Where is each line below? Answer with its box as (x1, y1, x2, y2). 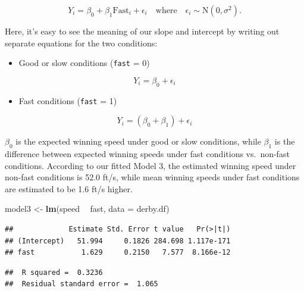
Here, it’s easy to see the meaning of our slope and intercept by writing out (5, 25, 280, 37)
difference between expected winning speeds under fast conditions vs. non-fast (5, 148, 290, 160)
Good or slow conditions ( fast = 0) (18, 57, 150, 69)
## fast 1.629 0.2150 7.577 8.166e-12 (5, 248, 231, 257)
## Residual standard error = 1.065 (5, 280, 158, 289)
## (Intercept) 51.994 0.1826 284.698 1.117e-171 (5, 236, 231, 245)
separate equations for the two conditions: (5, 36, 158, 49)
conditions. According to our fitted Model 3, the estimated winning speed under (5, 159, 296, 171)
